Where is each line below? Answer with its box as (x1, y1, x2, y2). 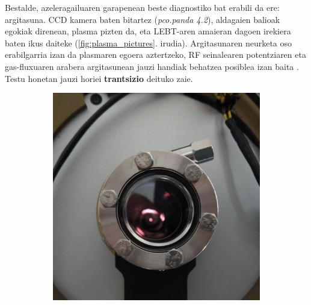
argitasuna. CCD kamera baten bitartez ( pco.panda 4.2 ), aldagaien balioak (5, 13, 280, 25)
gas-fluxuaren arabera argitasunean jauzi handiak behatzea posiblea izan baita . (5, 60, 299, 72)
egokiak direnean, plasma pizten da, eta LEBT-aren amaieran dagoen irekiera (5, 25, 291, 37)
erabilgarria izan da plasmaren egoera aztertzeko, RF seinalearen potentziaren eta (5, 48, 306, 61)
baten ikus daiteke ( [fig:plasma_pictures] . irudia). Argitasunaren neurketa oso (5, 36, 292, 49)
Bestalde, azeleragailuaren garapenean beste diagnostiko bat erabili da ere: (5, 1, 280, 13)
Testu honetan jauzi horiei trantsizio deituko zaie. (5, 72, 193, 84)
